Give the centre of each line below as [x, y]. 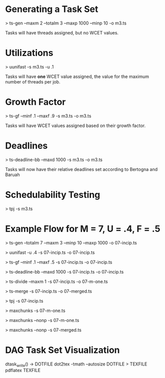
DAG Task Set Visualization [63, 350]
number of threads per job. [33, 81]
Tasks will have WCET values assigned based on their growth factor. [76, 125]
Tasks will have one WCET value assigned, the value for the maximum [77, 76]
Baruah [12, 174]
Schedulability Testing [53, 195]
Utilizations [29, 53]
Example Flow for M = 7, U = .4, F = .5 [83, 229]
